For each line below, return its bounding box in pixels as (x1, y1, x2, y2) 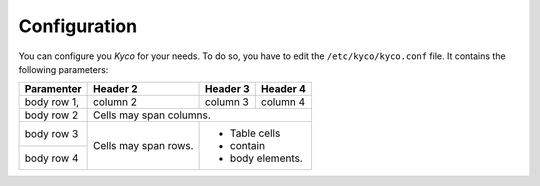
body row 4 (24, 151, 79, 165)
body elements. (230, 151, 304, 165)
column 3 (205, 95, 249, 109)
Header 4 (260, 82, 307, 96)
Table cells (230, 126, 281, 140)
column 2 (93, 95, 137, 109)
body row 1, (24, 95, 80, 109)
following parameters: (18, 63, 109, 75)
